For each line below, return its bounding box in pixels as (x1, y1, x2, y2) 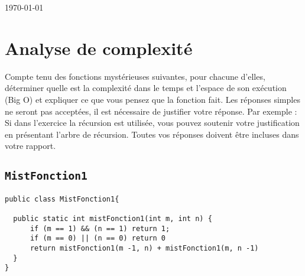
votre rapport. (5, 139, 56, 152)
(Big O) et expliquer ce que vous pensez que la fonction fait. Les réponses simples (5, 93, 300, 105)
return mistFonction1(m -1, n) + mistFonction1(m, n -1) (30, 243, 259, 252)
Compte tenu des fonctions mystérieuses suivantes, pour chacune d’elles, (5, 70, 265, 82)
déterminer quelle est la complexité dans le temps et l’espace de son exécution (5, 82, 287, 94)
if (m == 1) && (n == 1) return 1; (30, 224, 170, 233)
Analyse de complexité (5, 35, 193, 60)
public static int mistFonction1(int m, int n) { (13, 214, 212, 223)
